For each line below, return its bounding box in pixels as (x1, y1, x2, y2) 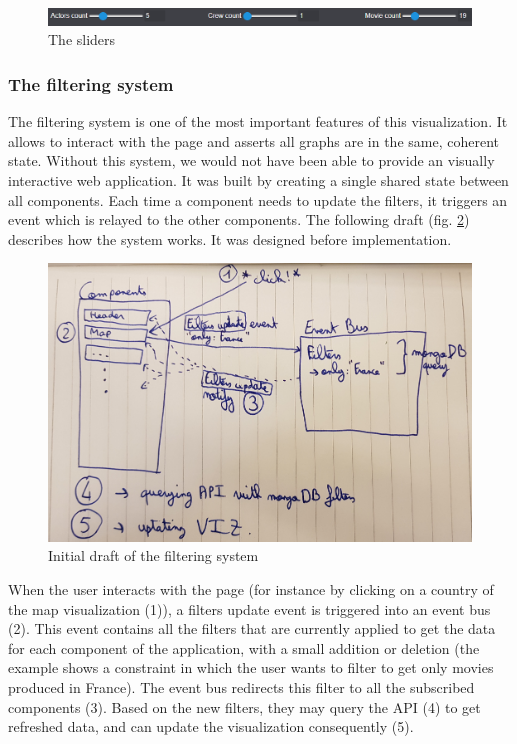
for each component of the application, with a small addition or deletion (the (8, 637, 480, 658)
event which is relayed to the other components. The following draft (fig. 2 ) (8, 209, 470, 230)
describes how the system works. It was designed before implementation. (8, 228, 452, 249)
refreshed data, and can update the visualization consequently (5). (8, 716, 414, 737)
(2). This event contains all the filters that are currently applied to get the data (8, 618, 496, 639)
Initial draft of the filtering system (48, 545, 259, 566)
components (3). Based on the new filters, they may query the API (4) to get (8, 696, 481, 717)
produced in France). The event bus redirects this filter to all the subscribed (8, 677, 475, 698)
